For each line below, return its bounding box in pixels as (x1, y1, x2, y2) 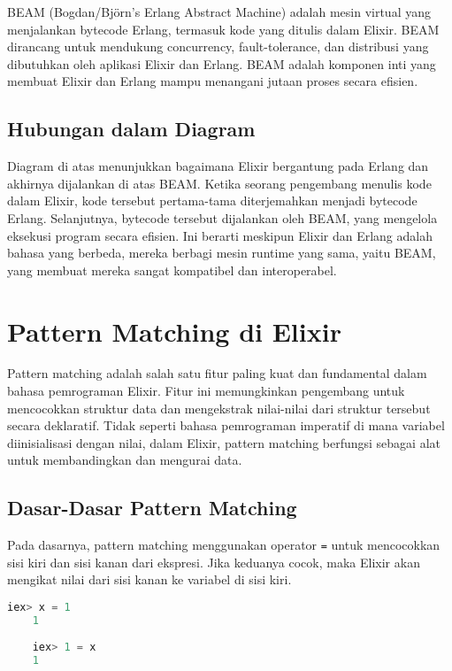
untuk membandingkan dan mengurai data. (7, 451, 242, 469)
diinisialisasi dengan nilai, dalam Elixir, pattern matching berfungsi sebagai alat (7, 433, 441, 451)
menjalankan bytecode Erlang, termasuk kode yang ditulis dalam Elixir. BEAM (7, 19, 440, 38)
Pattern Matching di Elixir (7, 312, 341, 349)
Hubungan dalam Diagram (7, 115, 256, 143)
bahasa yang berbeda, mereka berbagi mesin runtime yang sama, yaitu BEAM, (7, 243, 436, 262)
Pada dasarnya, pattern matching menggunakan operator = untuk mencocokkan (7, 536, 441, 554)
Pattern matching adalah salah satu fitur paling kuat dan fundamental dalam (7, 364, 427, 382)
